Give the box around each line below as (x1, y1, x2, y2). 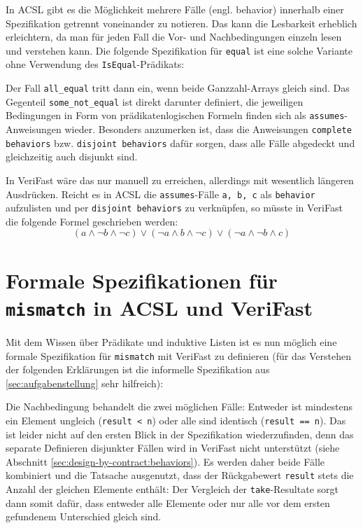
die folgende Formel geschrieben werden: (6, 214, 178, 228)
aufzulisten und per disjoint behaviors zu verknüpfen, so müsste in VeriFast (6, 200, 343, 215)
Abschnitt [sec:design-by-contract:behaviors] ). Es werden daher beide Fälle (6, 454, 325, 468)
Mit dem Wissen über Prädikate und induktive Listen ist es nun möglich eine (6, 334, 337, 349)
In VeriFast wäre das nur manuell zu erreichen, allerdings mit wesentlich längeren (6, 172, 354, 187)
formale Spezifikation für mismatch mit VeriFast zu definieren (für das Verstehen (6, 348, 351, 363)
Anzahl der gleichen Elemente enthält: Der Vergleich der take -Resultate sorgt (6, 482, 339, 496)
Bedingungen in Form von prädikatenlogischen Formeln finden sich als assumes (6, 108, 345, 123)
